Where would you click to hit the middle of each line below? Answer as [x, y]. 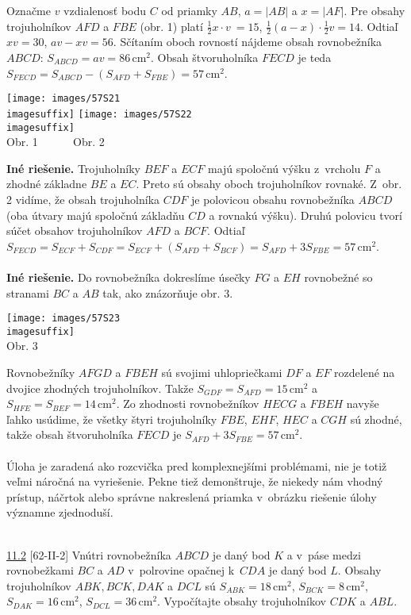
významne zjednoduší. [60, 512]
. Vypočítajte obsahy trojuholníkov [242, 601]
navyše [363, 404]
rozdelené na [365, 373]
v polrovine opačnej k [181, 570]
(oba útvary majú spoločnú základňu [96, 215]
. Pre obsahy [375, 10]
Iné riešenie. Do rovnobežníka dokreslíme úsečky [129, 277]
